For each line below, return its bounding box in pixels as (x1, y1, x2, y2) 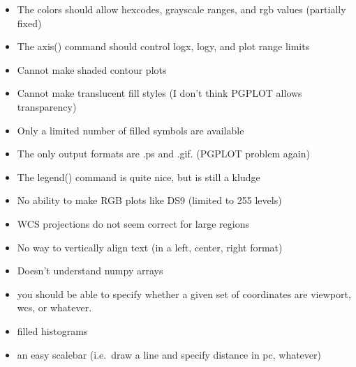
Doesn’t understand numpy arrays (17, 263, 163, 278)
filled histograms (17, 323, 88, 338)
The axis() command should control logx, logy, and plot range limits (17, 39, 310, 54)
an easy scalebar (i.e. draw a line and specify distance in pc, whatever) (17, 347, 321, 361)
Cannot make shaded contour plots (17, 62, 167, 77)
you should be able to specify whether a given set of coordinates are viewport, (17, 286, 351, 301)
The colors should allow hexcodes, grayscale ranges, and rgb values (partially (17, 2, 346, 16)
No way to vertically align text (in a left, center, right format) (17, 240, 283, 254)
